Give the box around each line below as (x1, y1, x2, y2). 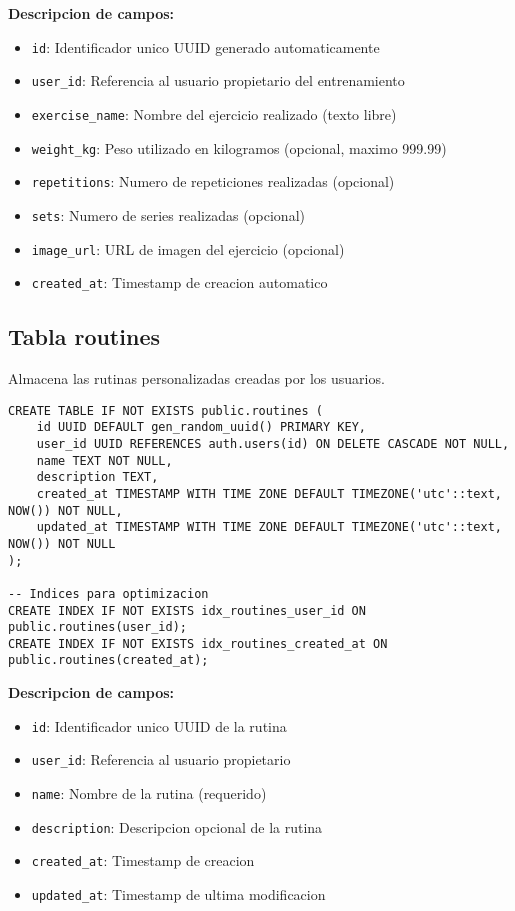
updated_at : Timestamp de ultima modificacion (31, 884, 326, 905)
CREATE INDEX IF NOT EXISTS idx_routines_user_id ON (8, 603, 366, 618)
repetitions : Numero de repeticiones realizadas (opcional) (31, 171, 395, 192)
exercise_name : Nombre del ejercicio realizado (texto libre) (31, 103, 397, 124)
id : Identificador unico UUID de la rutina (31, 715, 287, 736)
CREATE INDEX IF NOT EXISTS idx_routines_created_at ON (8, 636, 388, 651)
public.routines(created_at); (8, 653, 209, 668)
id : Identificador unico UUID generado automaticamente (31, 36, 380, 57)
